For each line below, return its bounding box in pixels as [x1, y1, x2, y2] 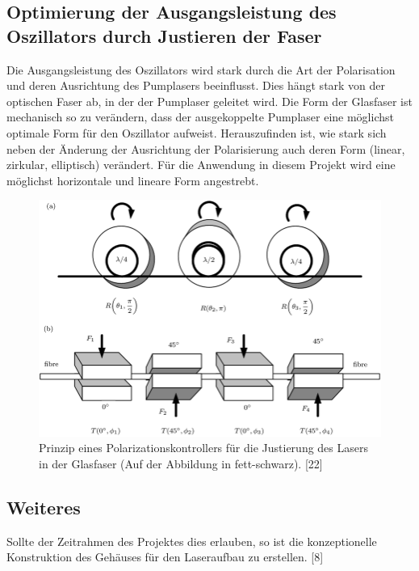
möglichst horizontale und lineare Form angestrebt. [6, 171, 259, 188]
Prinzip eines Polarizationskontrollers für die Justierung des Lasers [39, 439, 369, 456]
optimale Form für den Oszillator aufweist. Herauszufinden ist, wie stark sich [6, 124, 387, 141]
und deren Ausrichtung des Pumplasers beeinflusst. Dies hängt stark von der [6, 77, 386, 94]
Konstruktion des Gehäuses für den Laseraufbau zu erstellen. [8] [6, 548, 324, 565]
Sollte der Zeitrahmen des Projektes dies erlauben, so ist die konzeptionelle [6, 532, 377, 549]
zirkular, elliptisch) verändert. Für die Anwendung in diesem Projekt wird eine [6, 156, 396, 173]
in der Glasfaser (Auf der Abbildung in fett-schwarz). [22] [39, 455, 323, 472]
